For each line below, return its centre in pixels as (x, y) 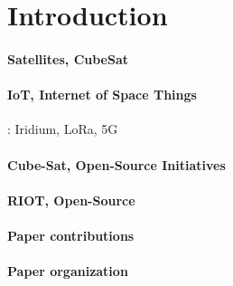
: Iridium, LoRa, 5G (63, 129)
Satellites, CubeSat (68, 58)
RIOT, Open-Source (71, 200)
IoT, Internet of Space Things (102, 95)
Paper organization (68, 271)
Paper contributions (71, 235)
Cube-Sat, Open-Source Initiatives (116, 164)
